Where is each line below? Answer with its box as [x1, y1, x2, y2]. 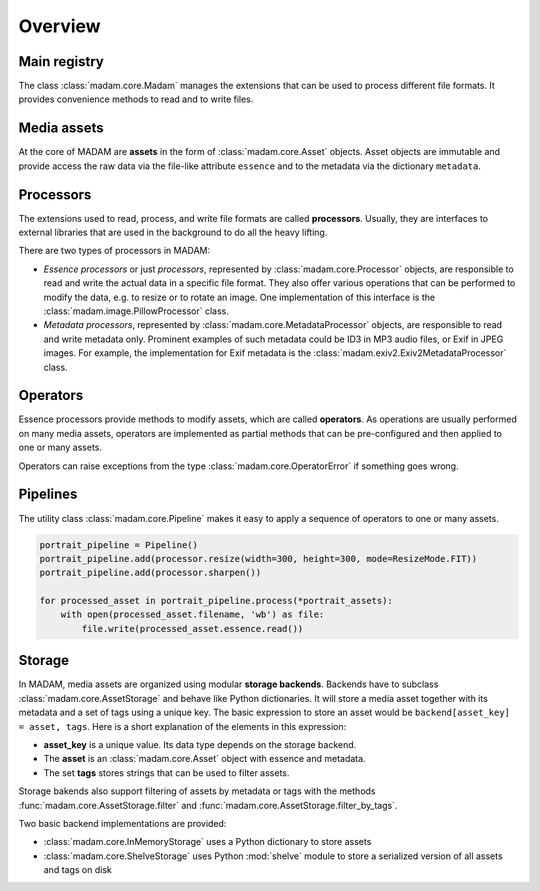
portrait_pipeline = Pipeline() [39, 539, 199, 550]
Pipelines [18, 486, 78, 503]
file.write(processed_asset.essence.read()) [81, 623, 304, 634]
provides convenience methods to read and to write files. [18, 93, 254, 105]
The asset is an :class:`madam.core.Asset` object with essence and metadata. [43, 753, 366, 765]
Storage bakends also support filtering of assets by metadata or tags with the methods [18, 785, 376, 797]
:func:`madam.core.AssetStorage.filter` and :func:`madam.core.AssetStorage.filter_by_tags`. [18, 799, 398, 811]
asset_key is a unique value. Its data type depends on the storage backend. [43, 738, 357, 750]
